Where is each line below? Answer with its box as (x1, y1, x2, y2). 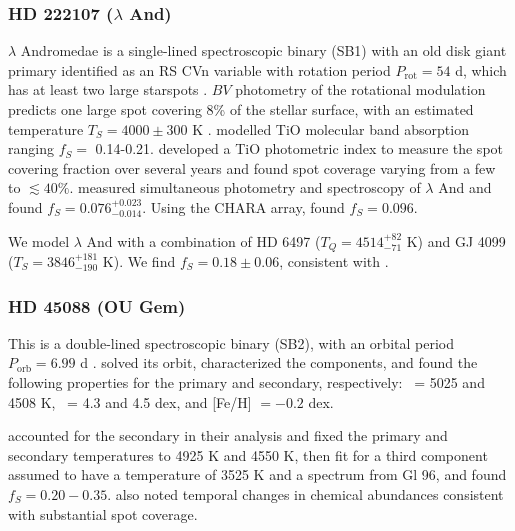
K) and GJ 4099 (406, 230, 506, 251)
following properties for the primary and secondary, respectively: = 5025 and (8, 372, 485, 393)
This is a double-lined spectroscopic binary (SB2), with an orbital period (8, 332, 454, 353)
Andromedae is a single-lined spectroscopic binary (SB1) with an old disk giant (20, 40, 507, 61)
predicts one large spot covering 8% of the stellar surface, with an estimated (8, 99, 474, 119)
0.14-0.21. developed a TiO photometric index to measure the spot (95, 138, 504, 159)
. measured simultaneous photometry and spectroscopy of (69, 177, 421, 198)
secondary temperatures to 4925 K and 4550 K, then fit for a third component (8, 444, 488, 465)
